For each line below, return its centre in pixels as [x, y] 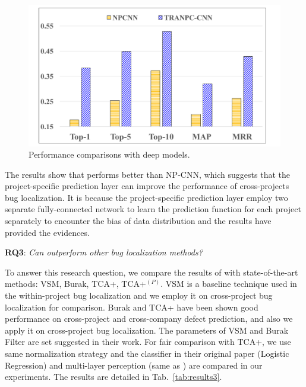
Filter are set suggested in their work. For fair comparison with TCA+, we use [148, 342]
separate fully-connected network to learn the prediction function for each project [153, 209]
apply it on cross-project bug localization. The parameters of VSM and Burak [147, 330]
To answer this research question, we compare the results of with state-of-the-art [152, 272]
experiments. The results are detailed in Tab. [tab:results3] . [113, 377]
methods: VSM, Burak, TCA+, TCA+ [75, 284]
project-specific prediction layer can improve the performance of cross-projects [147, 186]
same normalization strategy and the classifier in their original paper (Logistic [147, 353]
